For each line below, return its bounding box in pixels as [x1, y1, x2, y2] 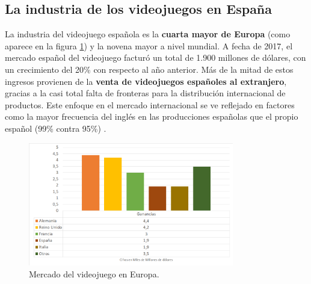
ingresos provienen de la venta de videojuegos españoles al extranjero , [5, 75, 287, 87]
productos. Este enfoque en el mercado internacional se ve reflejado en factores [5, 98, 295, 111]
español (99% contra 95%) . [5, 122, 106, 134]
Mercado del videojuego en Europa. [29, 267, 159, 280]
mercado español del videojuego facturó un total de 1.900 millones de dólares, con [5, 51, 306, 64]
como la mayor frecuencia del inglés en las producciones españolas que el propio [5, 110, 298, 123]
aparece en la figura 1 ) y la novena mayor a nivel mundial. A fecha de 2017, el [5, 39, 293, 52]
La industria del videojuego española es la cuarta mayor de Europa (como [5, 28, 291, 40]
